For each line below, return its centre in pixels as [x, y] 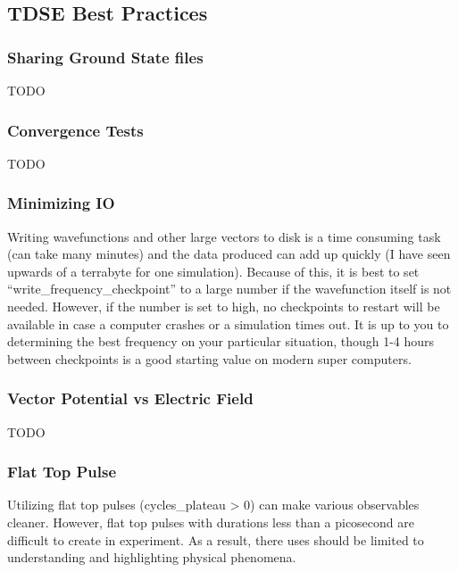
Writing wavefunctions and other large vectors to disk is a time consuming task [224, 236]
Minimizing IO [61, 203]
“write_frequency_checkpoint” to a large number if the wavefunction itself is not [229, 289]
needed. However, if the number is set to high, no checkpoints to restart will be [224, 306]
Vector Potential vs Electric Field [130, 398]
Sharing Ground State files [105, 57]
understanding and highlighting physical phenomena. [152, 557]
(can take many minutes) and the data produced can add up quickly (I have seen [229, 254]
